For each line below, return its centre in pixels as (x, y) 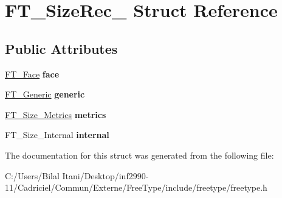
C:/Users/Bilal (32, 175)
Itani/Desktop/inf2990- (105, 175)
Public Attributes (61, 48)
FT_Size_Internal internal (57, 135)
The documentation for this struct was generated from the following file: (139, 155)
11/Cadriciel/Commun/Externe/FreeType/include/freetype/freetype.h (136, 187)
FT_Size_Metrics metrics (56, 114)
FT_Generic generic (45, 94)
